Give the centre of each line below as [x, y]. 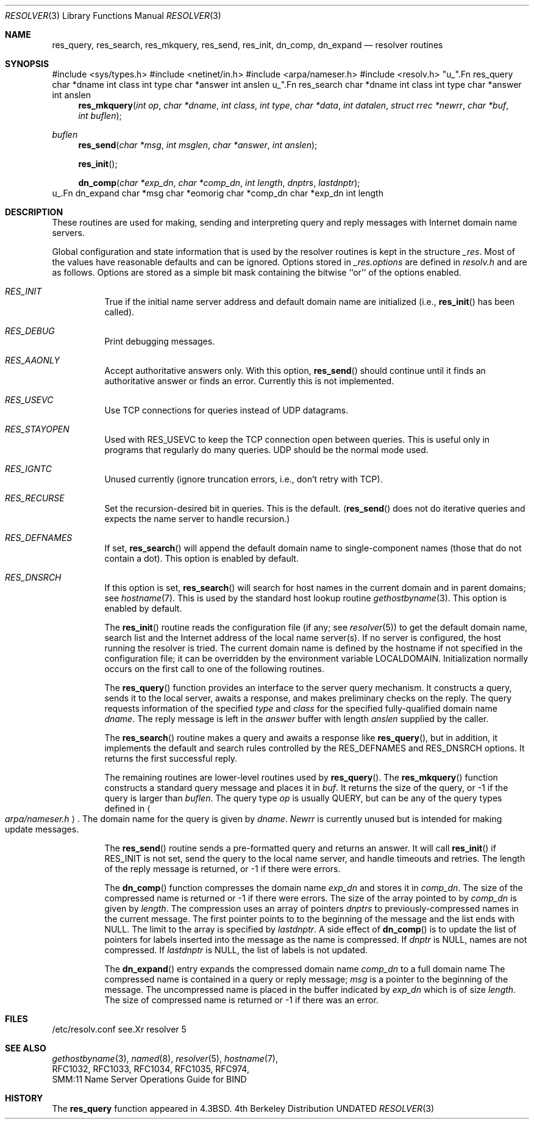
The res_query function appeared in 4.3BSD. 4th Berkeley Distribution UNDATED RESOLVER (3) [243, 1108]
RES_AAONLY [33, 360]
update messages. [42, 829]
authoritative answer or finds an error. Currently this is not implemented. [249, 381]
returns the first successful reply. [171, 758]
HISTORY [24, 1098]
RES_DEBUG [30, 331]
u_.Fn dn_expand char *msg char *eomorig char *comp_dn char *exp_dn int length [218, 193]
